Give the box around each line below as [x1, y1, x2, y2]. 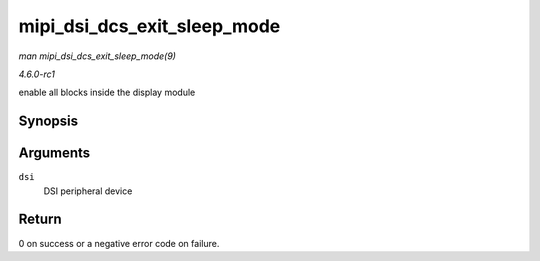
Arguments [18, 145, 91, 162]
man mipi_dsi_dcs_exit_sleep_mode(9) [18, 50, 177, 62]
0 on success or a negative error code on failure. [18, 237, 220, 249]
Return [18, 211, 62, 228]
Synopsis [18, 113, 79, 130]
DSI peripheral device [43, 185, 133, 197]
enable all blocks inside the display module [18, 86, 196, 99]
